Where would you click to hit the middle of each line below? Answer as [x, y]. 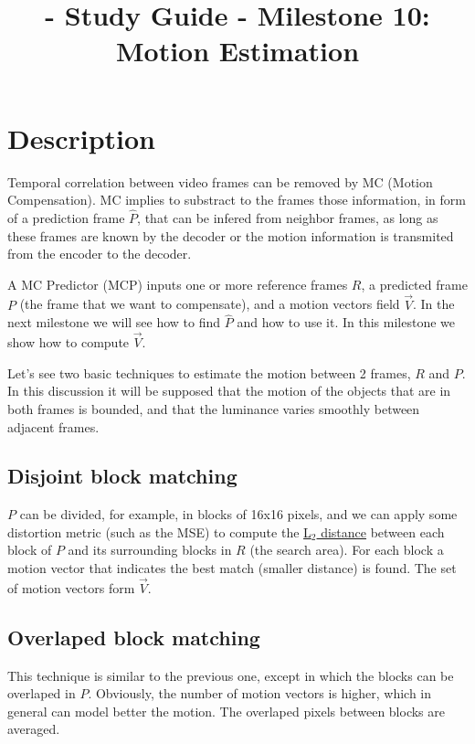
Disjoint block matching [122, 476]
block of [30, 550]
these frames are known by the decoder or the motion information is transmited [231, 235]
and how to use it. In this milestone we [346, 322]
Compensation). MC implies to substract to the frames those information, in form [237, 200]
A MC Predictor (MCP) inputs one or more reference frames [178, 284]
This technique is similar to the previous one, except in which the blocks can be [231, 675]
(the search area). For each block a [347, 550]
